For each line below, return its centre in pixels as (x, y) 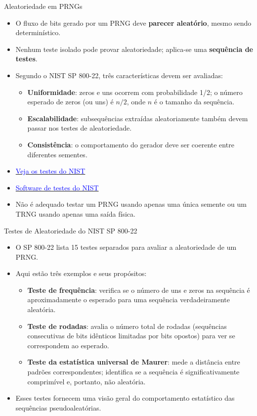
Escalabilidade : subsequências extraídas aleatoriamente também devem (138, 118)
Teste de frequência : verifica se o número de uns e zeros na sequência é (139, 290)
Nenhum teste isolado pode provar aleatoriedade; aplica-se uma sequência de (134, 49)
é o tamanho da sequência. (194, 102)
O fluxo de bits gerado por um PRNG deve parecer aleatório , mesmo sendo (133, 23)
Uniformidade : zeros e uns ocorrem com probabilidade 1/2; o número (135, 92)
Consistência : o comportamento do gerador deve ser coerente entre (131, 144)
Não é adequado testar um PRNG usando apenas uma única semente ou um (131, 204)
